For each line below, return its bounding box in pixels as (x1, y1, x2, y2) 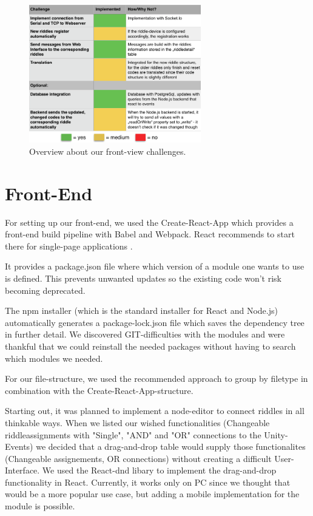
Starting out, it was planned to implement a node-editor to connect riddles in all (5, 404, 305, 417)
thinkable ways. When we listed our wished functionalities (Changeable (5, 416, 270, 429)
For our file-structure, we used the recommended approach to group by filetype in (5, 372, 308, 385)
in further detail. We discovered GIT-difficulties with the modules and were (5, 328, 285, 341)
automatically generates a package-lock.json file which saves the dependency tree (5, 316, 305, 328)
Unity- (264, 428, 288, 441)
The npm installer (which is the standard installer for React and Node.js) (5, 304, 278, 317)
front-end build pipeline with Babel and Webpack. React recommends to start (5, 228, 295, 240)
